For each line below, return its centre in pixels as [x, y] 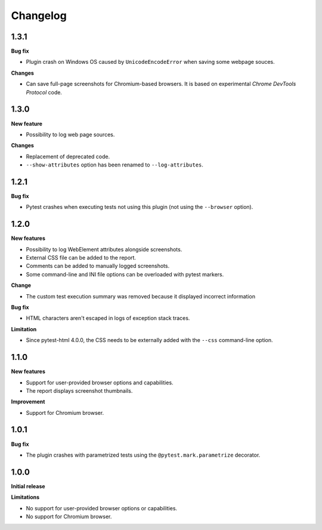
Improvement [28, 402]
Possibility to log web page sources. [70, 134]
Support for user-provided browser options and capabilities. [100, 383]
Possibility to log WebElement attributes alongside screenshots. [104, 249]
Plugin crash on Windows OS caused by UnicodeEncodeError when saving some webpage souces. [151, 62]
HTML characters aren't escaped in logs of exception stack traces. [108, 318]
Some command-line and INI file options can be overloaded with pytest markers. [125, 274]
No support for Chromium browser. [69, 517]
